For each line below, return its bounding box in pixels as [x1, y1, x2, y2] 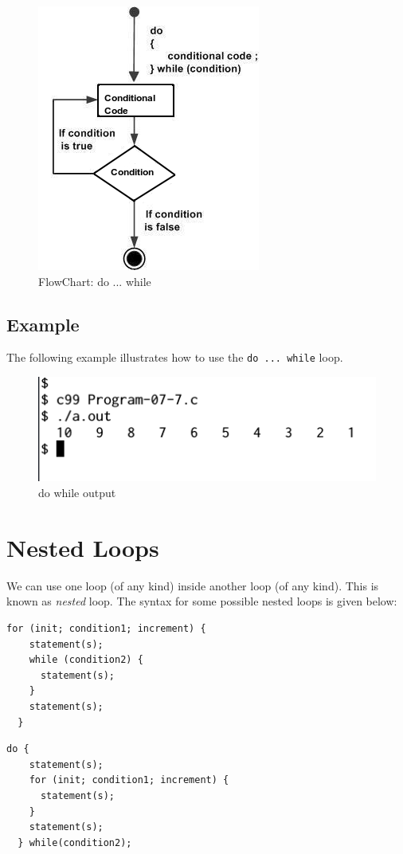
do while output [38, 484, 116, 501]
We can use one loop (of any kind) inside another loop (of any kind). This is [6, 577, 379, 593]
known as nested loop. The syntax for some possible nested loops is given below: [6, 593, 397, 609]
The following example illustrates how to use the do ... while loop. [6, 349, 343, 366]
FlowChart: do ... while [38, 272, 151, 289]
